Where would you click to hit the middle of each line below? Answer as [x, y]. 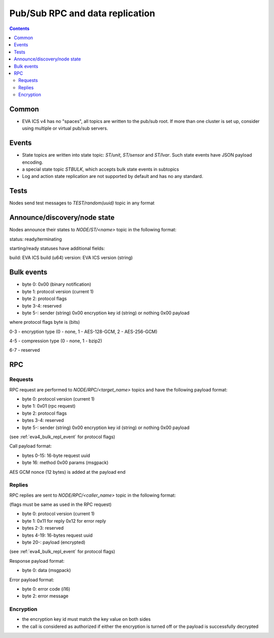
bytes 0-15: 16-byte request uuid [56, 455]
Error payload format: [32, 580]
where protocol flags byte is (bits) [45, 322]
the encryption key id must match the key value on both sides [86, 619]
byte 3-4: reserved [42, 306]
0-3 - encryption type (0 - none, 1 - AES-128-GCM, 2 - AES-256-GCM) [83, 331]
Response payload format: [37, 561]
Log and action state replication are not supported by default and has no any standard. [113, 176]
